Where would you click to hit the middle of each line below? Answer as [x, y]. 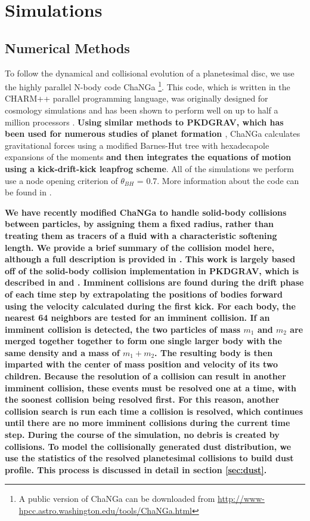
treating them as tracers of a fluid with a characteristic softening [141, 235]
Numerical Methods [67, 47]
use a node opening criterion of [61, 180]
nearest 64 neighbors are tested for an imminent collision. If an [137, 318]
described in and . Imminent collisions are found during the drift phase [154, 282]
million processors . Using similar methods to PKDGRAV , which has [144, 122]
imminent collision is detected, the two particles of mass [123, 329]
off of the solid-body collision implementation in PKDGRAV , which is [152, 270]
